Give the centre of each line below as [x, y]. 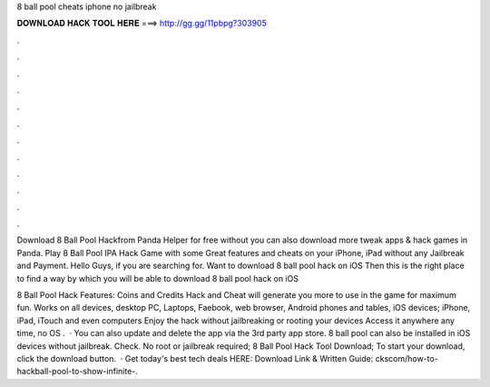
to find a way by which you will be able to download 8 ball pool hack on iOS [158, 278]
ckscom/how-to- [407, 358]
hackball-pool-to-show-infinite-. [77, 372]
